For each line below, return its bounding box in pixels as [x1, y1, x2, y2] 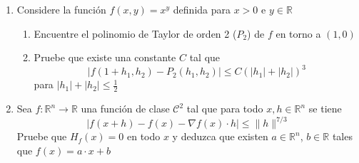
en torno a [275, 26, 321, 41]
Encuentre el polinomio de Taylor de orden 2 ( [34, 26, 237, 41]
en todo [126, 129, 161, 144]
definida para [173, 2, 231, 16]
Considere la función [16, 2, 106, 16]
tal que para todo [186, 101, 263, 116]
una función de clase [81, 101, 170, 116]
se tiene [308, 101, 342, 116]
